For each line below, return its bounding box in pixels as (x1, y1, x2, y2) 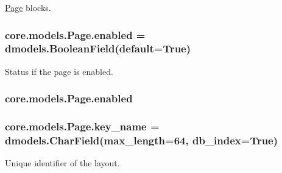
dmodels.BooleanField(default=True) (5, 41, 191, 56)
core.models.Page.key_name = (5, 119, 160, 134)
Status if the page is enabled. (5, 65, 113, 77)
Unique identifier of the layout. (5, 157, 120, 169)
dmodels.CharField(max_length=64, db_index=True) (5, 133, 278, 148)
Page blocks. (5, 1, 51, 13)
